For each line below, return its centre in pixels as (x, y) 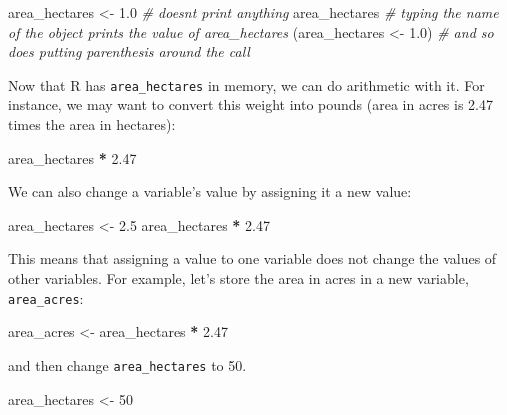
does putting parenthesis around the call (129, 51)
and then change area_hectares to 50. (127, 364)
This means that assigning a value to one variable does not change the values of (252, 258)
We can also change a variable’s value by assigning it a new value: (210, 191)
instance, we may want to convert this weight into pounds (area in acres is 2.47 (251, 104)
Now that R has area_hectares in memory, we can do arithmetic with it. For (246, 84)
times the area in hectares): (92, 124)
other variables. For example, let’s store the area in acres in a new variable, (238, 278)
